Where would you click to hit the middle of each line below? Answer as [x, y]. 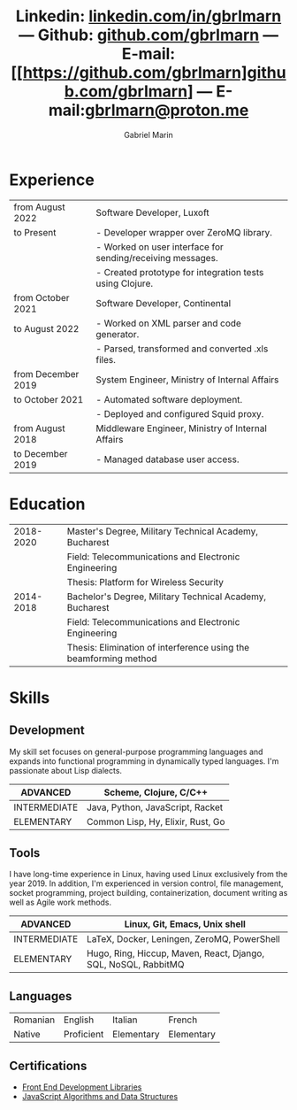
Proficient [84, 1035]
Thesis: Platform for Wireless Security [145, 582]
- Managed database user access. [168, 459]
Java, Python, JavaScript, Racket [155, 807]
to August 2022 [46, 328]
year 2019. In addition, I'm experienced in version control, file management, [147, 883]
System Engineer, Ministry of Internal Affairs [187, 380]
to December [41, 453]
